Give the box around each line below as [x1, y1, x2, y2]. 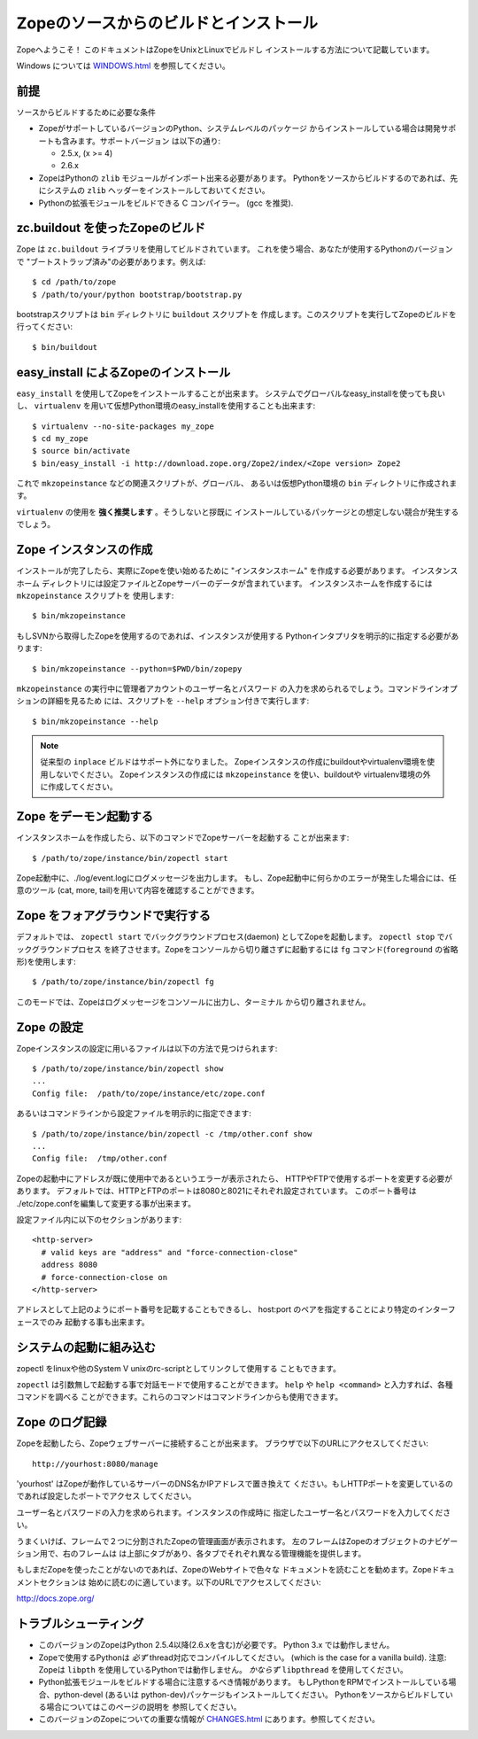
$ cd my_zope [32, 433, 89, 443]
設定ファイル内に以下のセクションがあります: [16, 1214, 182, 1224]
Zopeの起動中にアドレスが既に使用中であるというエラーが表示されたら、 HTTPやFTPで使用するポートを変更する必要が [16, 1173, 453, 1184]
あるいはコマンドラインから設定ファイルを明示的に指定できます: [16, 1108, 252, 1119]
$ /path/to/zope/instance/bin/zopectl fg [32, 977, 214, 987]
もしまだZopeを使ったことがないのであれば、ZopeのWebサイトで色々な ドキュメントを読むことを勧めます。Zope [16, 1564, 433, 1575]
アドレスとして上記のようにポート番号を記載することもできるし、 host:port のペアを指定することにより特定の [16, 1304, 418, 1315]
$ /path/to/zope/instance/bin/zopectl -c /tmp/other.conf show [32, 1129, 312, 1138]
